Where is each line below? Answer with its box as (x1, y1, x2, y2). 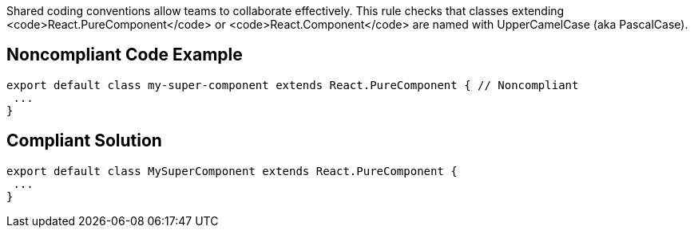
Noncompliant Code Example (6, 45, 243, 65)
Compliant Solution (6, 131, 162, 151)
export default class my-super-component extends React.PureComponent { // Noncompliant (6, 78, 579, 92)
